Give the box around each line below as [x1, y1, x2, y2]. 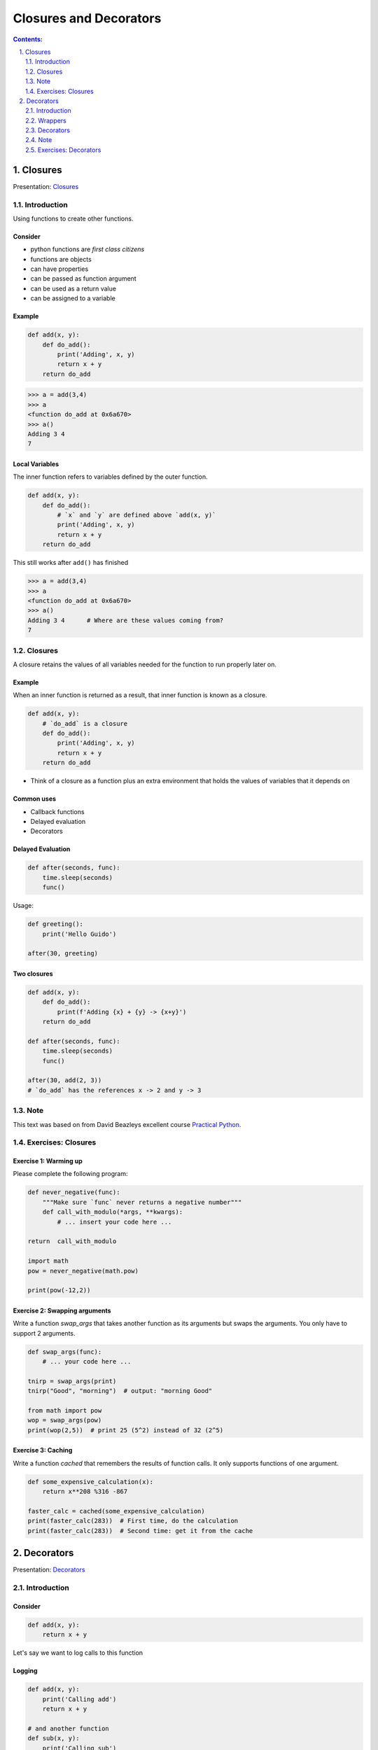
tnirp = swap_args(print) [27, 1377, 117, 1385]
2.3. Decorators [25, 126, 70, 134]
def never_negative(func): [27, 1189, 120, 1196]
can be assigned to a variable [30, 294, 115, 302]
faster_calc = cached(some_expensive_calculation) [27, 1507, 206, 1515]
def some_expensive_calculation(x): [27, 1478, 154, 1485]
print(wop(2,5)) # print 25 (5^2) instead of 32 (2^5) [27, 1426, 224, 1434]
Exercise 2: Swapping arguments [13, 1306, 111, 1315]
